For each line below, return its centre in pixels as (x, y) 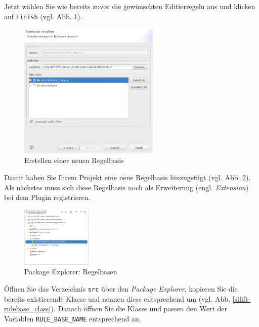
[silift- (242, 298)
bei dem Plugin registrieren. (47, 197)
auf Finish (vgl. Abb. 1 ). (43, 16)
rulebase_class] (28, 309)
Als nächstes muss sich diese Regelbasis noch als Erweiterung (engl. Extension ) (126, 187)
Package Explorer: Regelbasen (71, 272)
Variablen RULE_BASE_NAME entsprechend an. (73, 318)
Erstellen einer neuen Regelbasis (74, 160)
